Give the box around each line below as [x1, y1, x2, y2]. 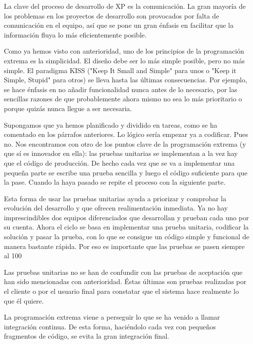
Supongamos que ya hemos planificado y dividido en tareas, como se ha [4, 119, 217, 130]
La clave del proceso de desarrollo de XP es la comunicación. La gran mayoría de [4, 1, 246, 11]
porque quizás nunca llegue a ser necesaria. [4, 103, 132, 113]
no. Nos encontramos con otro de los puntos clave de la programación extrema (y [4, 138, 246, 149]
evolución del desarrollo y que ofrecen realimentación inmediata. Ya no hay [4, 203, 228, 213]
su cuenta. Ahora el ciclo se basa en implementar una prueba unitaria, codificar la [4, 222, 249, 232]
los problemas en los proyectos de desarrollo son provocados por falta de [4, 10, 219, 20]
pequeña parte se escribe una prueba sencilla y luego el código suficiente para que [4, 167, 248, 177]
